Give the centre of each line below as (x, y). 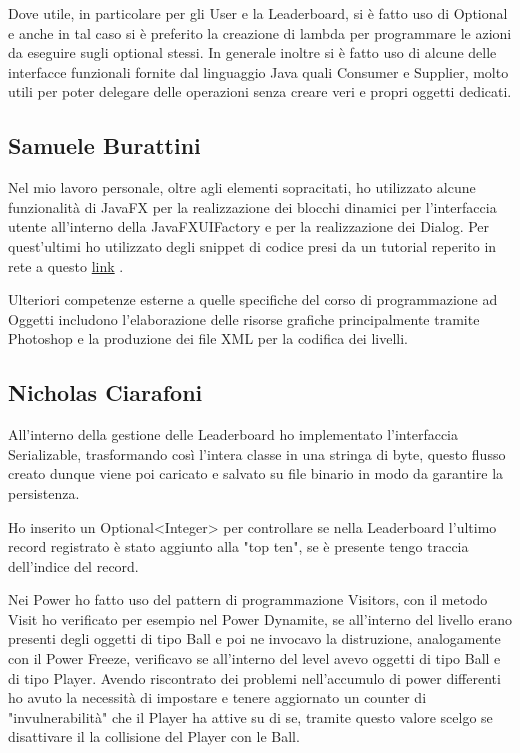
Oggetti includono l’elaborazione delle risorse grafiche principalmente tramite (244, 318)
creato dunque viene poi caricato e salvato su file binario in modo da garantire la (256, 473)
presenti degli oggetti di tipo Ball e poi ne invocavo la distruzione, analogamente (254, 638)
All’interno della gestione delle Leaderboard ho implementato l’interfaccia (233, 434)
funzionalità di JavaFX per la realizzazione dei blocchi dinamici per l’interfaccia (252, 206)
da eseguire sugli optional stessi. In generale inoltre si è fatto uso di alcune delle (252, 52)
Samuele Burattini (104, 145)
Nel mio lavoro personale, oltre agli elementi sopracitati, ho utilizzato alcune (242, 187)
